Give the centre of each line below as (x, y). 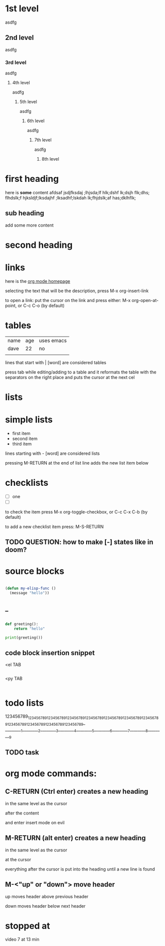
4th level (21, 83)
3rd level (16, 62)
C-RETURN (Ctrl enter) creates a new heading (77, 792)
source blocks (35, 571)
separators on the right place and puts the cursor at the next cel (70, 377)
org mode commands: (51, 774)
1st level (22, 9)
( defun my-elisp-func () (31, 589)
